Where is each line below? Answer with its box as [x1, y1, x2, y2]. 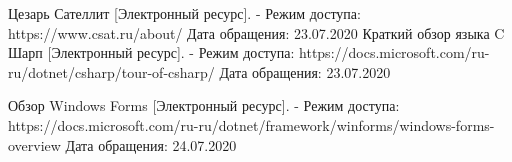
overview [8, 134, 61, 155]
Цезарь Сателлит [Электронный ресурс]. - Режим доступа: [8, 3, 361, 23]
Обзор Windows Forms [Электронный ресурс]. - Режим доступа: [8, 95, 400, 116]
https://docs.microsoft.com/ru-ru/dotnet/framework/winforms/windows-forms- [8, 114, 495, 135]
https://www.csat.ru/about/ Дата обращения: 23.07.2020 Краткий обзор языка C [8, 22, 505, 43]
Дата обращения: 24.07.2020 [65, 134, 237, 155]
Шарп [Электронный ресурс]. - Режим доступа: [8, 42, 295, 63]
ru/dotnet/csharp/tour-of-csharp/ [8, 61, 215, 82]
